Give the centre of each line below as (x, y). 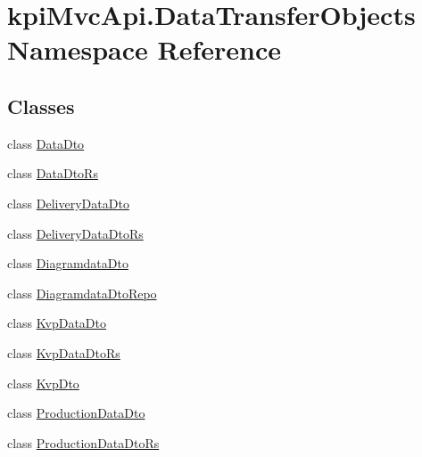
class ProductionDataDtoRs (83, 442)
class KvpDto (43, 383)
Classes (41, 106)
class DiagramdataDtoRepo (82, 293)
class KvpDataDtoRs (64, 352)
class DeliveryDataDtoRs (75, 233)
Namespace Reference (144, 49)
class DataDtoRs (53, 173)
